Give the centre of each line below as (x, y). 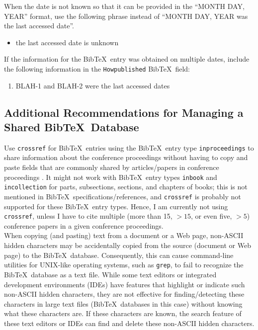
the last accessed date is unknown (67, 42)
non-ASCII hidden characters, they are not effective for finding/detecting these (124, 294)
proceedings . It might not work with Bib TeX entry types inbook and (111, 177)
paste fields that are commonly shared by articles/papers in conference (112, 167)
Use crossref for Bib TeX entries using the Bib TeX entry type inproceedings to (129, 147)
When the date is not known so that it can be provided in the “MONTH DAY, (124, 6)
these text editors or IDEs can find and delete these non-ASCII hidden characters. (129, 323)
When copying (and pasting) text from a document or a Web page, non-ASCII (124, 235)
